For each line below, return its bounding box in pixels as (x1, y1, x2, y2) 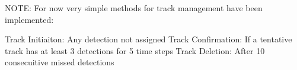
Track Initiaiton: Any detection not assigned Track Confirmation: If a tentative (5, 33, 292, 45)
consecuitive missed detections (5, 56, 114, 68)
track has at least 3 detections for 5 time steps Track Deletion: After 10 (5, 44, 265, 56)
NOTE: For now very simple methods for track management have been (5, 2, 263, 14)
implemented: (5, 13, 54, 25)
